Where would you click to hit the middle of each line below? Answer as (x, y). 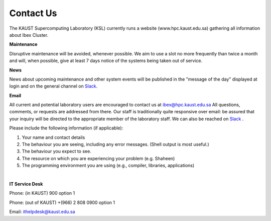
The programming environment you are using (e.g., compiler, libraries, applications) (108, 166)
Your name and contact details (53, 137)
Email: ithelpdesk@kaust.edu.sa (42, 212)
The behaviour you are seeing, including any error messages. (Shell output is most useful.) (115, 144)
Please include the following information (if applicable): (66, 128)
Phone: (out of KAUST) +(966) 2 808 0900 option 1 (62, 202)
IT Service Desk (26, 184)
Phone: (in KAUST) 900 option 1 (42, 193)
